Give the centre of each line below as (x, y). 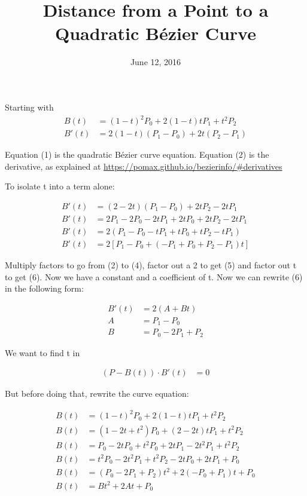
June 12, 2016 (156, 62)
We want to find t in (42, 352)
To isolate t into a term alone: (60, 186)
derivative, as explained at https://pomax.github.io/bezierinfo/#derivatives (144, 166)
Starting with (29, 107)
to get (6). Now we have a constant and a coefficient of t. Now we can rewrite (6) (154, 276)
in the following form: (44, 288)
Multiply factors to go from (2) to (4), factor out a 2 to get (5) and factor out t (151, 264)
